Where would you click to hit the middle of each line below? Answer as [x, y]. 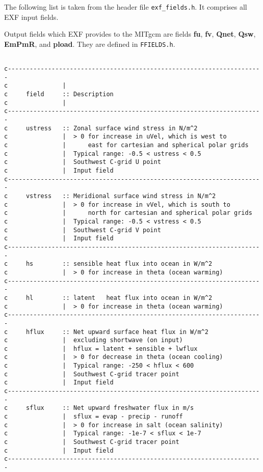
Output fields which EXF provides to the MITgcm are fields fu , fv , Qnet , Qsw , [130, 34]
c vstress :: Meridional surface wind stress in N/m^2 [110, 196]
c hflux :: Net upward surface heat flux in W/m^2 [106, 332]
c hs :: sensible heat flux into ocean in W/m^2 [108, 264]
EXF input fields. [31, 17]
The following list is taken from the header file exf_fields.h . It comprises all [126, 7]
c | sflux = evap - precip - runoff [94, 417]
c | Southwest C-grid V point [83, 230]
